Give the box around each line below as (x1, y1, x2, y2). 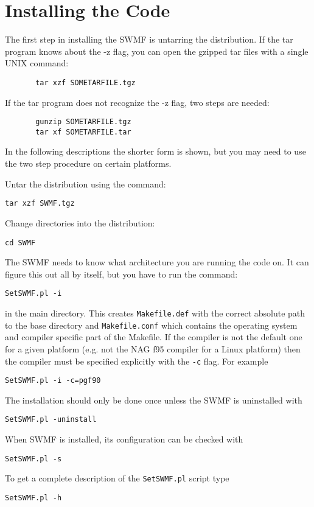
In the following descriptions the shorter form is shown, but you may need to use (5, 145, 306, 158)
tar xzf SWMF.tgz (5, 199, 75, 208)
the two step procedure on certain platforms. (5, 157, 172, 170)
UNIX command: (5, 57, 69, 69)
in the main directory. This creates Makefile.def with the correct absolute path (5, 307, 305, 319)
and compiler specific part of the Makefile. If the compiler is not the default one (5, 330, 302, 343)
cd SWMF (5, 238, 36, 247)
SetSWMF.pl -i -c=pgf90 (5, 376, 101, 385)
